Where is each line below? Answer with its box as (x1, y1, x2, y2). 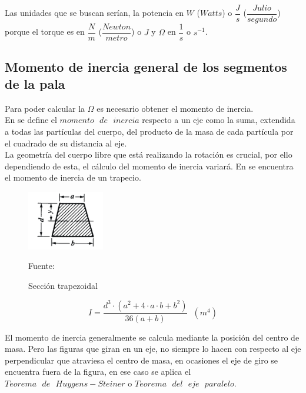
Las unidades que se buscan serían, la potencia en (5, 6, 184, 19)
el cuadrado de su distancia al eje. (5, 136, 127, 149)
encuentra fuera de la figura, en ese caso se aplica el (5, 365, 191, 378)
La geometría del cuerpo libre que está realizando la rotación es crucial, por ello (5, 148, 292, 161)
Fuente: (28, 259, 55, 272)
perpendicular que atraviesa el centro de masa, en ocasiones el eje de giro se (5, 354, 278, 366)
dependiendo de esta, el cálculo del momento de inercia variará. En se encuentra (5, 159, 294, 172)
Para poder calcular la (5, 102, 85, 114)
